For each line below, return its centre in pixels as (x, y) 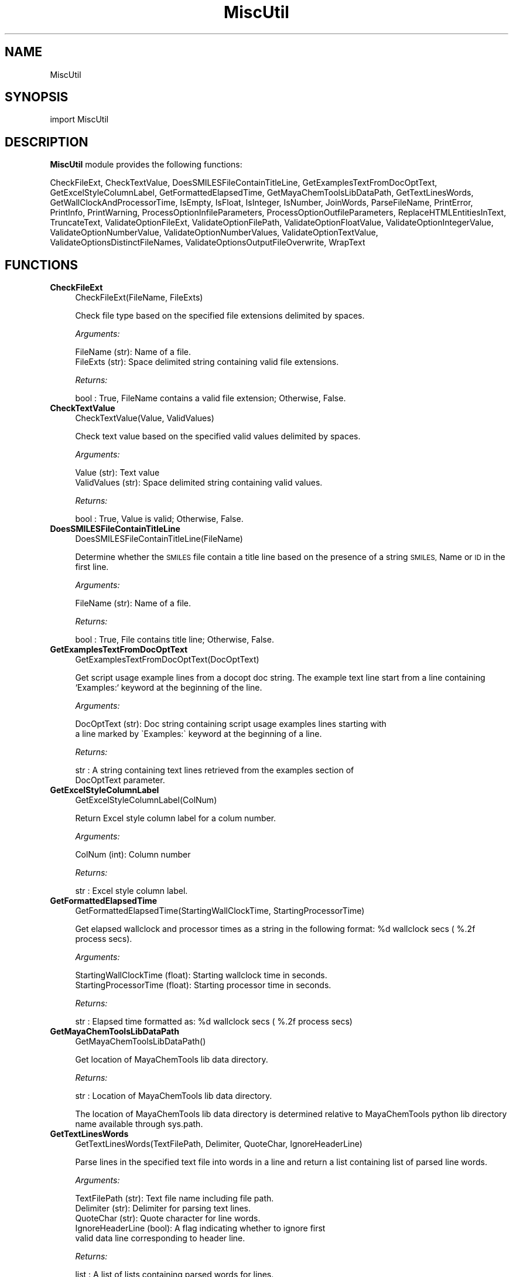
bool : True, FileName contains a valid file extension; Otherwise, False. (211, 398)
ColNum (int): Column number (133, 855)
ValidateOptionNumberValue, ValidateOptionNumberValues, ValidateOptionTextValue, (214, 233)
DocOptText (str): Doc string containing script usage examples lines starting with (231, 724)
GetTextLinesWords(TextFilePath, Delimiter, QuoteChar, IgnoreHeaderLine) (219, 1144)
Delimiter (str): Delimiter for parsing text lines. (163, 1208)
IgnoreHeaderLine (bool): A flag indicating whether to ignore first (200, 1228)
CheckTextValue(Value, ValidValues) (145, 418)
